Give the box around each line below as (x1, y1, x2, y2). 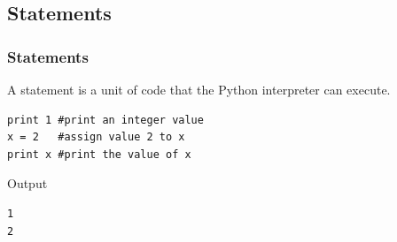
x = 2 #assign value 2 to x (7, 131, 185, 144)
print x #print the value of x (7, 147, 191, 161)
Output (7, 174, 48, 193)
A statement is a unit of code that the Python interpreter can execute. (7, 80, 391, 98)
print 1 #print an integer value (7, 113, 204, 126)
